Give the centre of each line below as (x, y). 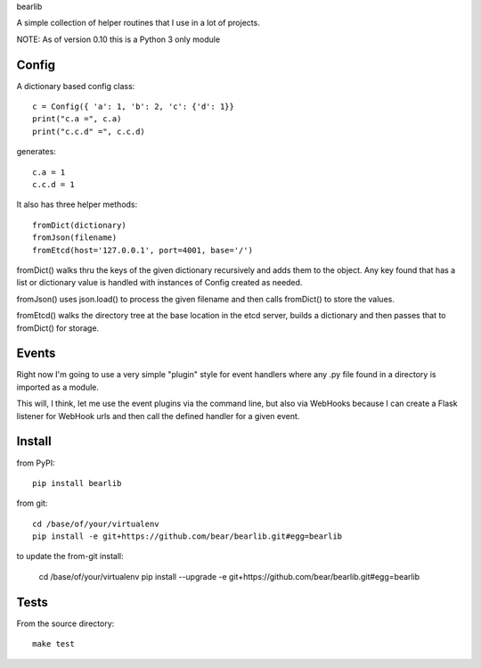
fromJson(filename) (75, 238)
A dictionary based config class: (76, 86)
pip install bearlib (77, 483)
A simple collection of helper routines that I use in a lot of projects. (138, 23)
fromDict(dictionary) (79, 225)
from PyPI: (36, 463)
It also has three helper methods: (77, 204)
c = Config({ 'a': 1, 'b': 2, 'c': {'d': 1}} (134, 107)
